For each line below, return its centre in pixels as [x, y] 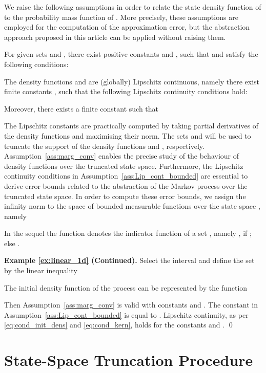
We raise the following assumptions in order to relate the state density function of [133, 7]
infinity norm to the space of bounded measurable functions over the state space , [132, 206]
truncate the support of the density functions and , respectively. [104, 146]
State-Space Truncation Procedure [129, 360]
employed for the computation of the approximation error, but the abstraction [127, 27]
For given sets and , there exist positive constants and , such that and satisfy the [131, 54]
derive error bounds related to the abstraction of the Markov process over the [126, 185]
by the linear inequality [41, 270]
